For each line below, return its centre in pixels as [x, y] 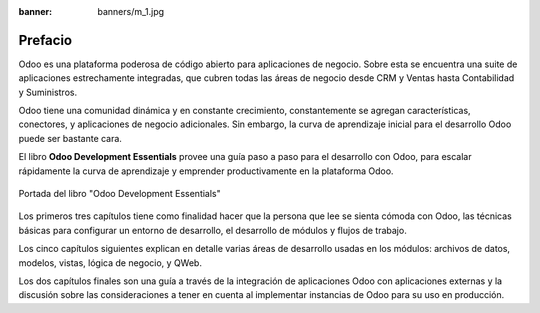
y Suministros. [48, 92]
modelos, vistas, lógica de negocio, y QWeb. [110, 262]
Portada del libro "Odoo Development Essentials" [120, 194]
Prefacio [45, 40]
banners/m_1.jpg [131, 11]
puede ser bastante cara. [70, 138]
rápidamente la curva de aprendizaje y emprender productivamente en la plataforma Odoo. [206, 171]
